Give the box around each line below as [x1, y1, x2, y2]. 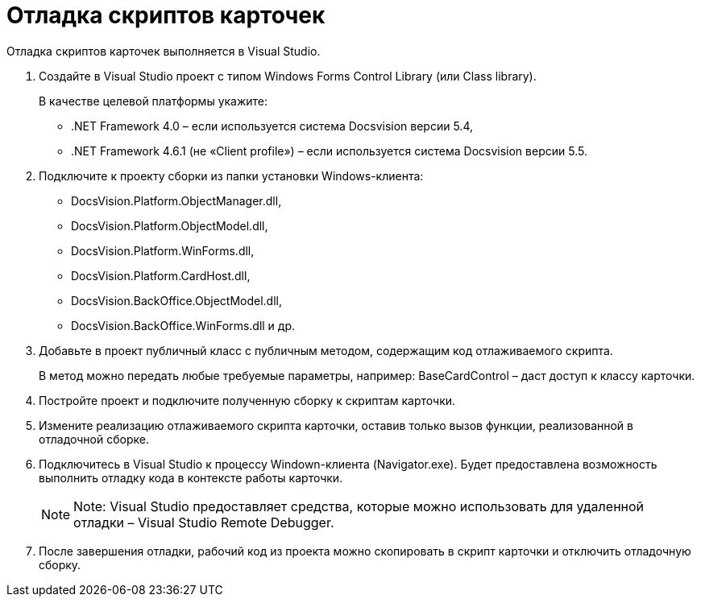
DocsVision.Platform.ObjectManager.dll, [71, 193, 282, 208]
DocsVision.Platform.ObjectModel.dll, [71, 218, 268, 233]
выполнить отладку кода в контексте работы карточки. [39, 470, 343, 485]
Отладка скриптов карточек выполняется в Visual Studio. [6, 43, 321, 58]
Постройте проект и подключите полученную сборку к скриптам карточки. [39, 393, 456, 407]
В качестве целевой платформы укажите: [39, 93, 268, 108]
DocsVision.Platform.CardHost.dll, [71, 268, 251, 283]
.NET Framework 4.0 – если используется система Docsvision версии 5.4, [71, 118, 473, 133]
